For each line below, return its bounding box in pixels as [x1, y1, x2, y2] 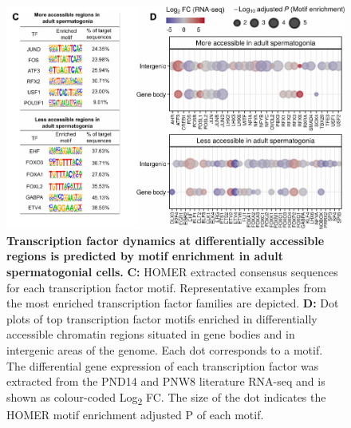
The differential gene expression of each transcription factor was [6, 357, 319, 374]
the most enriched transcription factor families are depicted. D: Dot [6, 295, 339, 311]
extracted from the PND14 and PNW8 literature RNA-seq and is [6, 373, 325, 390]
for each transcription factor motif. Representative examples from [6, 279, 326, 295]
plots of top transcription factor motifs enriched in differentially [6, 310, 317, 327]
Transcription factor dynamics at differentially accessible [6, 232, 325, 248]
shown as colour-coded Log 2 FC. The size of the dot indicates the [6, 388, 326, 407]
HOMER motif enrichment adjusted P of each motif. [6, 406, 264, 422]
